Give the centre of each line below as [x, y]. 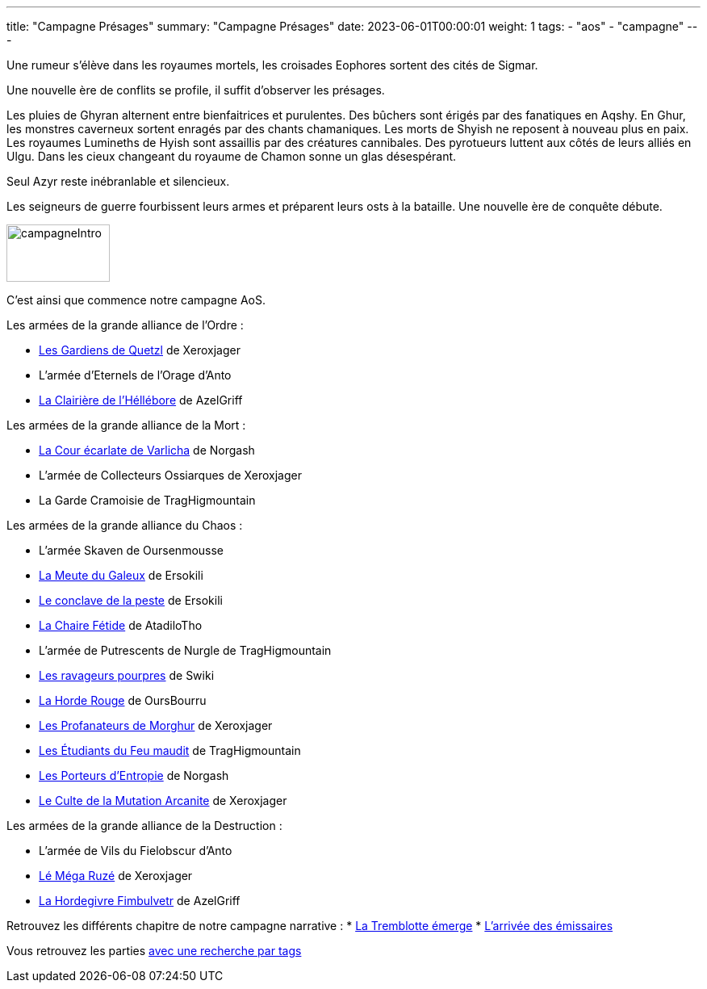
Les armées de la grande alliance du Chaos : [125, 525]
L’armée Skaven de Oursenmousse [132, 550]
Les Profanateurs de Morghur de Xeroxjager [156, 725]
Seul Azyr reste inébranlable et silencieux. [118, 181]
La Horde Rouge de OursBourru [123, 700]
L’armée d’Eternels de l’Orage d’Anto [135, 375]
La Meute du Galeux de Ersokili [121, 575]
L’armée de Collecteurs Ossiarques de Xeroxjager [170, 475]
